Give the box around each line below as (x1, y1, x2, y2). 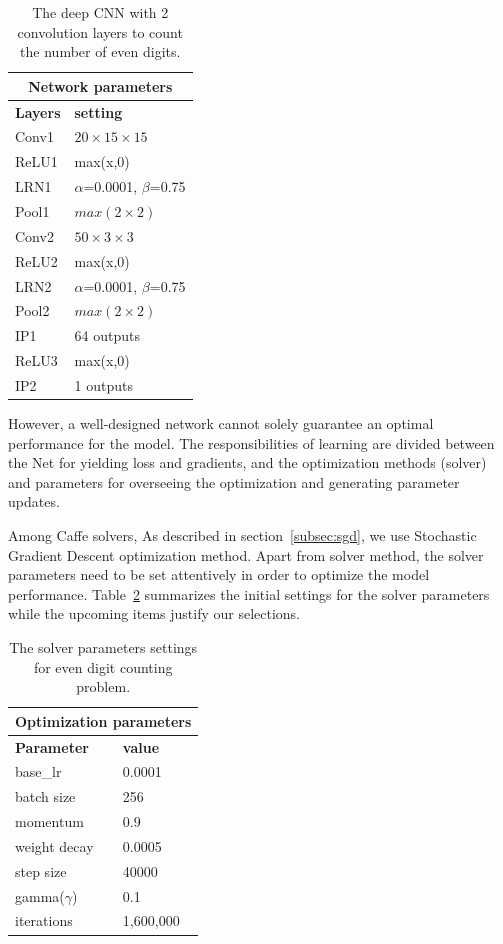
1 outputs (74, 374, 133, 395)
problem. (76, 676, 131, 697)
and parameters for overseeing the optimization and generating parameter (8, 471, 460, 492)
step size (15, 860, 67, 881)
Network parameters (28, 75, 173, 96)
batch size (15, 786, 76, 807)
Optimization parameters (15, 710, 192, 731)
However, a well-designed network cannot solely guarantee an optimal (8, 413, 434, 433)
